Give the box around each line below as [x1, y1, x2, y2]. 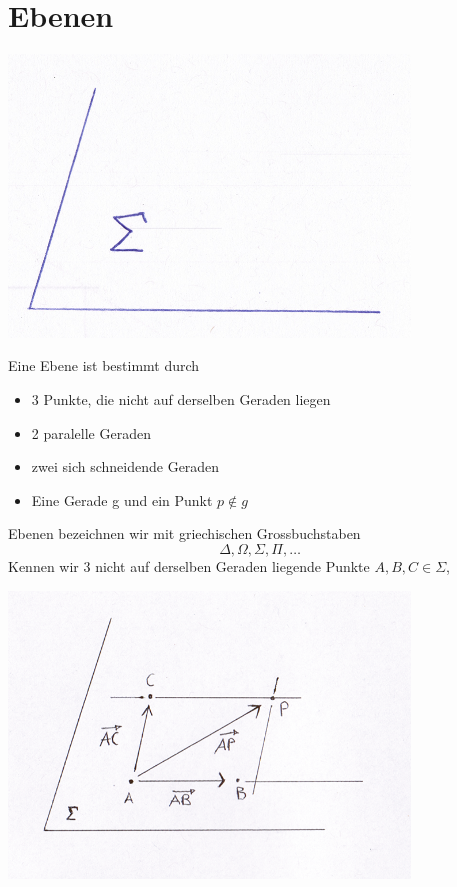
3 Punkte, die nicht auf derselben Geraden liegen [31, 389, 331, 410]
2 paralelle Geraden [31, 422, 151, 443]
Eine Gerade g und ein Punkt [31, 489, 213, 510]
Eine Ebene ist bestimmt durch [8, 355, 200, 376]
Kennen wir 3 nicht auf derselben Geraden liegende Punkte [8, 556, 370, 577]
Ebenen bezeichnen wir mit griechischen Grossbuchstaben [8, 523, 361, 544]
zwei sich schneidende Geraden [31, 456, 220, 477]
